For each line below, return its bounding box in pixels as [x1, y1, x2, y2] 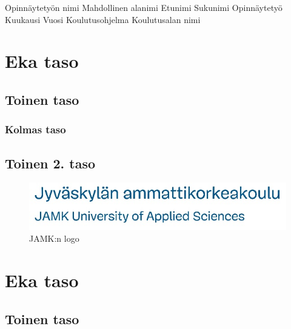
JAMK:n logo [29, 232, 79, 245]
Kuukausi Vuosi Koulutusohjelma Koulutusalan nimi [5, 13, 201, 25]
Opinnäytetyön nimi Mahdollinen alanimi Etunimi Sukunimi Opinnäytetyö [5, 1, 283, 13]
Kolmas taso [5, 122, 66, 137]
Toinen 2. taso [5, 153, 96, 172]
